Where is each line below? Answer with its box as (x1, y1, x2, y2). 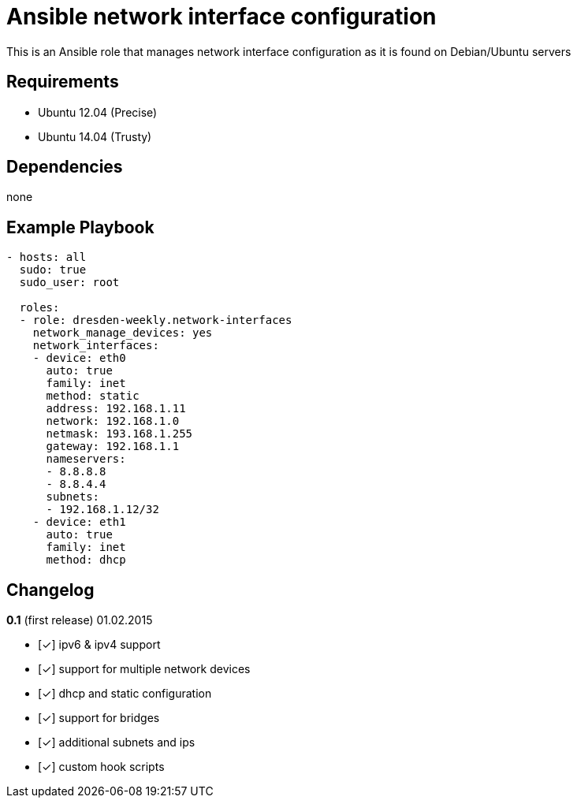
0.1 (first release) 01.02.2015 (6, 613, 153, 627)
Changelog (6, 579, 95, 600)
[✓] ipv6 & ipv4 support (38, 638, 161, 652)
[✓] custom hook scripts (38, 760, 165, 774)
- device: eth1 (32, 516, 126, 529)
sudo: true (19, 263, 87, 277)
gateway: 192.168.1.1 (46, 440, 180, 453)
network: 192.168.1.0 (46, 415, 180, 428)
